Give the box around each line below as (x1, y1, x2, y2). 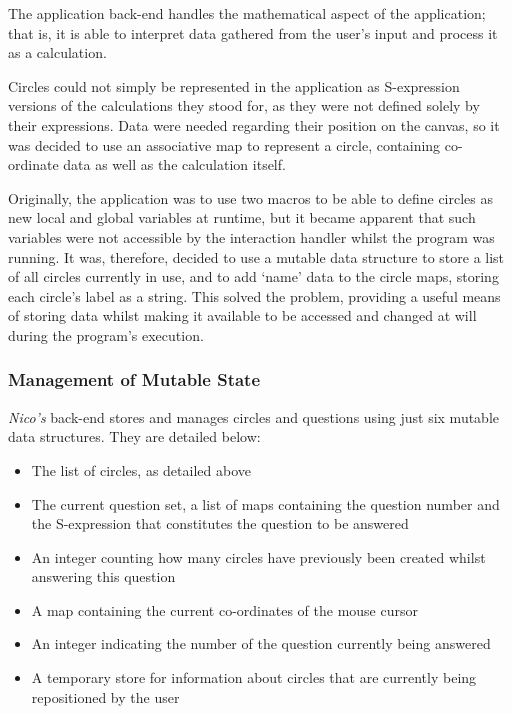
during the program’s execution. (8, 324, 204, 345)
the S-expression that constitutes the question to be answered (31, 513, 409, 534)
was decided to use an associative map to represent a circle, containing (8, 134, 441, 155)
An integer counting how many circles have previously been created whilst (31, 546, 486, 567)
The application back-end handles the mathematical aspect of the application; (8, 3, 486, 23)
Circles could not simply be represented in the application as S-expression (8, 75, 460, 96)
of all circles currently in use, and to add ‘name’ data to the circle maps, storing (8, 266, 499, 287)
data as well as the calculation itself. (63, 154, 286, 175)
